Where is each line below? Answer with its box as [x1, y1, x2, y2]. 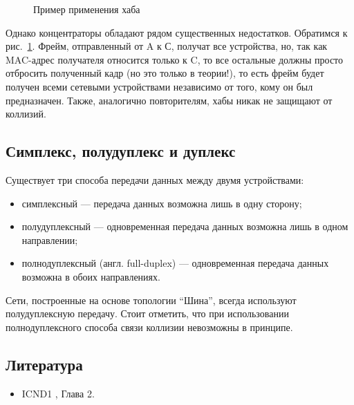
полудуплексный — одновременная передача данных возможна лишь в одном [21, 219, 348, 234]
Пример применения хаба [33, 2, 140, 16]
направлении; [21, 232, 78, 247]
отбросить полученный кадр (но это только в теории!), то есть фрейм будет [6, 66, 324, 80]
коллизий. [6, 106, 46, 121]
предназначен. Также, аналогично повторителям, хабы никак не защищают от [6, 93, 333, 107]
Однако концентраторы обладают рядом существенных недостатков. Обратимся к [6, 25, 348, 39]
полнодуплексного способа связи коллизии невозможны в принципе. [6, 319, 293, 334]
